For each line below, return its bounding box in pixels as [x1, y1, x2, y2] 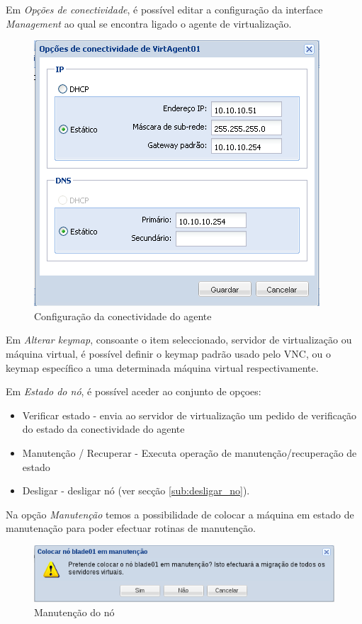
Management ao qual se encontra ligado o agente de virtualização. [6, 16, 292, 30]
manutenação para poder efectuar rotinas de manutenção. [6, 521, 256, 535]
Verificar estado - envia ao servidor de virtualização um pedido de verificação [22, 407, 357, 422]
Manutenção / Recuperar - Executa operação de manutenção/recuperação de [22, 445, 357, 460]
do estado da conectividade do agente [22, 421, 185, 436]
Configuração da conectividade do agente [34, 308, 212, 323]
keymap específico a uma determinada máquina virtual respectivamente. [6, 360, 319, 375]
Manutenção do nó [34, 604, 115, 619]
